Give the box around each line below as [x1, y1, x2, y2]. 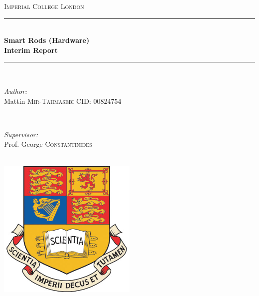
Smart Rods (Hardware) [4, 35, 90, 45]
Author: [4, 85, 27, 96]
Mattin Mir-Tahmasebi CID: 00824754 [4, 95, 122, 106]
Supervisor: [4, 129, 38, 139]
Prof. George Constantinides [4, 139, 92, 149]
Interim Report [4, 44, 58, 55]
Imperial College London [4, 1, 84, 11]
